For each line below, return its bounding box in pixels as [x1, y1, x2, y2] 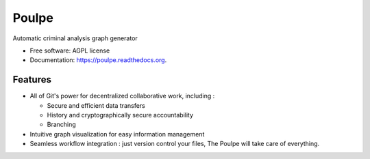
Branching [47, 120, 77, 129]
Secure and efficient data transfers [47, 101, 145, 109]
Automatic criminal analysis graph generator [12, 34, 138, 42]
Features [12, 74, 51, 85]
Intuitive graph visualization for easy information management [29, 130, 205, 138]
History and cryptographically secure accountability [47, 111, 194, 119]
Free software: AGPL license [29, 46, 110, 55]
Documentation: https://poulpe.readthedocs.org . [29, 56, 167, 64]
